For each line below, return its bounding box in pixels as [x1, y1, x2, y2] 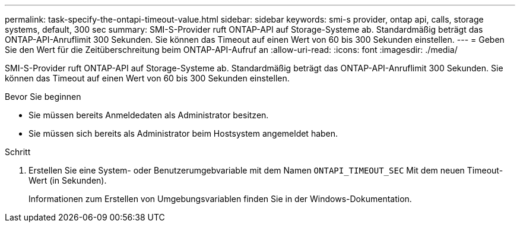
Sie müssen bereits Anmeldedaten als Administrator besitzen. [28, 110, 269, 120]
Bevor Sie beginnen [5, 92, 81, 102]
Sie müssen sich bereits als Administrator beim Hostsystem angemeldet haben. [28, 128, 338, 138]
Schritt [5, 147, 31, 157]
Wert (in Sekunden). [28, 175, 107, 185]
